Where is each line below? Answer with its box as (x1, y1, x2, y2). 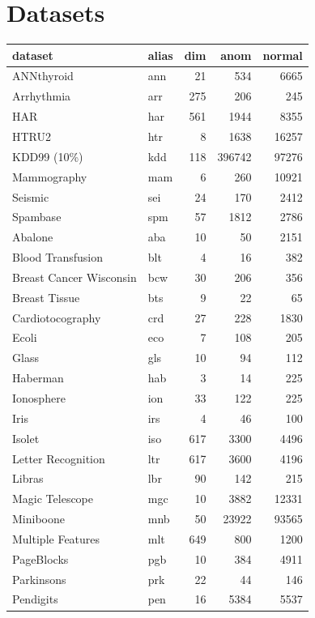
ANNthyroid (12, 67, 74, 84)
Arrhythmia (12, 87, 71, 104)
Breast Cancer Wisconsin (12, 268, 137, 285)
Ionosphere (12, 389, 66, 406)
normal (262, 46, 303, 63)
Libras (12, 470, 44, 487)
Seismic (12, 188, 49, 205)
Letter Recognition (12, 450, 105, 467)
